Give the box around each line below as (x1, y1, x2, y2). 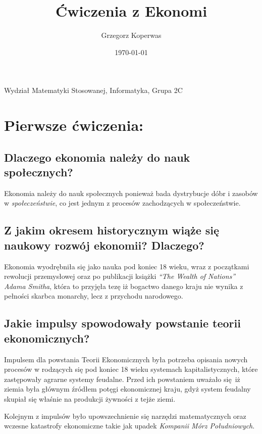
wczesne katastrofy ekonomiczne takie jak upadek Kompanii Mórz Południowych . (4, 420, 255, 431)
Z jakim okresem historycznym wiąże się (4, 222, 220, 238)
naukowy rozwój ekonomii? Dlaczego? (4, 237, 204, 253)
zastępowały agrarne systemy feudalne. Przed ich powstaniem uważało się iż (4, 373, 240, 384)
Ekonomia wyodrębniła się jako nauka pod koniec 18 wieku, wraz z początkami (4, 261, 249, 271)
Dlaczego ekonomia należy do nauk (4, 149, 190, 165)
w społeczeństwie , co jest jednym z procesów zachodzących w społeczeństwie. (4, 198, 241, 208)
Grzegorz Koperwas (101, 30, 162, 40)
